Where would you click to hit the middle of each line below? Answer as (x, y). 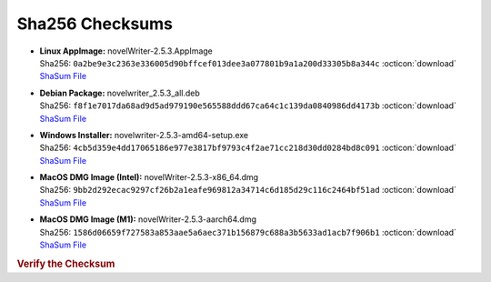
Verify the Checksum (66, 264)
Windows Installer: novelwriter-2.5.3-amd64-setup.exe (144, 135)
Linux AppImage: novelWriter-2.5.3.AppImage (126, 51)
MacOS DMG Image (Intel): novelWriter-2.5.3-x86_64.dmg (149, 177)
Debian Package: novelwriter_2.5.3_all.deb (120, 93)
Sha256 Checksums (95, 24)
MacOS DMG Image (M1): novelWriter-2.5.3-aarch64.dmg (148, 219)
